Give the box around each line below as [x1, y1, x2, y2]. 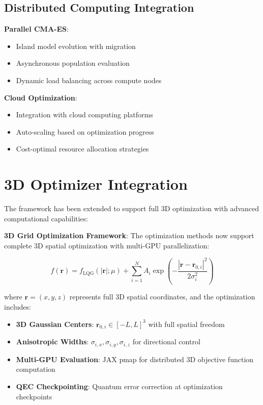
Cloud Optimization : [4, 92, 77, 103]
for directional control [132, 336, 200, 347]
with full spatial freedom [148, 318, 225, 329]
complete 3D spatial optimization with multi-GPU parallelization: [4, 240, 210, 250]
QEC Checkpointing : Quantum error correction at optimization [16, 381, 223, 392]
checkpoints [16, 391, 52, 401]
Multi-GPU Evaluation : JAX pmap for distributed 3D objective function [16, 353, 254, 364]
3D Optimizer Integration [4, 173, 188, 194]
